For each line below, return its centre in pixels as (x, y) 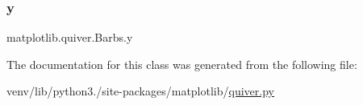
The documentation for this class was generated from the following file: (182, 64)
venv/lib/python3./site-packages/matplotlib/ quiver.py (140, 91)
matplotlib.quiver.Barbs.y (70, 37)
